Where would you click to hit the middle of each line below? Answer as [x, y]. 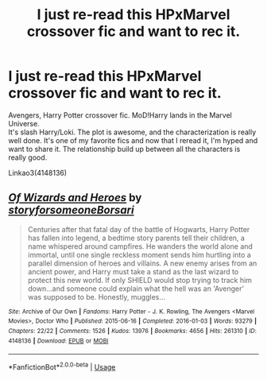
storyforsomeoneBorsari [71, 210]
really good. [28, 157]
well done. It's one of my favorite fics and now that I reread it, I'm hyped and [133, 140]
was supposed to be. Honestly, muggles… [96, 297]
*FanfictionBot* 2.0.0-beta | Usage [62, 366]
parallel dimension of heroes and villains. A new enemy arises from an [142, 263]
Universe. [24, 123]
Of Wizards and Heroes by [75, 198]
